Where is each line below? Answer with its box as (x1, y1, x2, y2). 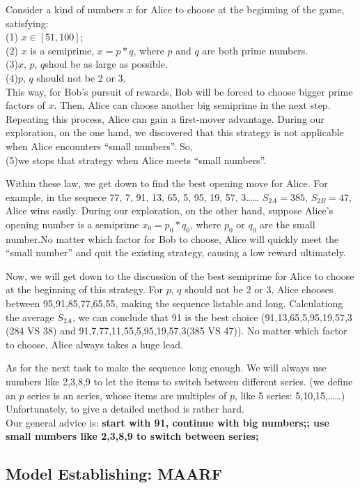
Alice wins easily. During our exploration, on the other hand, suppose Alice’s (6, 203, 334, 218)
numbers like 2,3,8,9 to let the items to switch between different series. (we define (6, 374, 353, 389)
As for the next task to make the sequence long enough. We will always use (6, 360, 327, 375)
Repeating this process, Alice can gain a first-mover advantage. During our (6, 111, 324, 126)
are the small (260, 216, 315, 231)
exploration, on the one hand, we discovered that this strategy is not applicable (6, 125, 344, 140)
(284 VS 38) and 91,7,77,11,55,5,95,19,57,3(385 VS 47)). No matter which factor (6, 323, 347, 338)
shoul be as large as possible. (45, 57, 168, 71)
